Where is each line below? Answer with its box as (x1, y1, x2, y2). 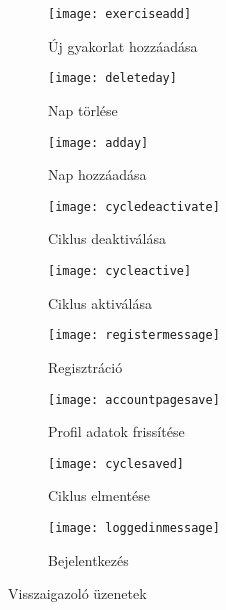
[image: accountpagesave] (48, 392, 220, 407)
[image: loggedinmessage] (48, 521, 220, 535)
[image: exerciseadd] (48, 7, 192, 21)
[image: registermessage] (48, 328, 220, 343)
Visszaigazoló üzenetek (8, 583, 147, 604)
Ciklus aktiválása (48, 292, 152, 313)
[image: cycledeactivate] (48, 199, 220, 214)
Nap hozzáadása (48, 164, 147, 185)
